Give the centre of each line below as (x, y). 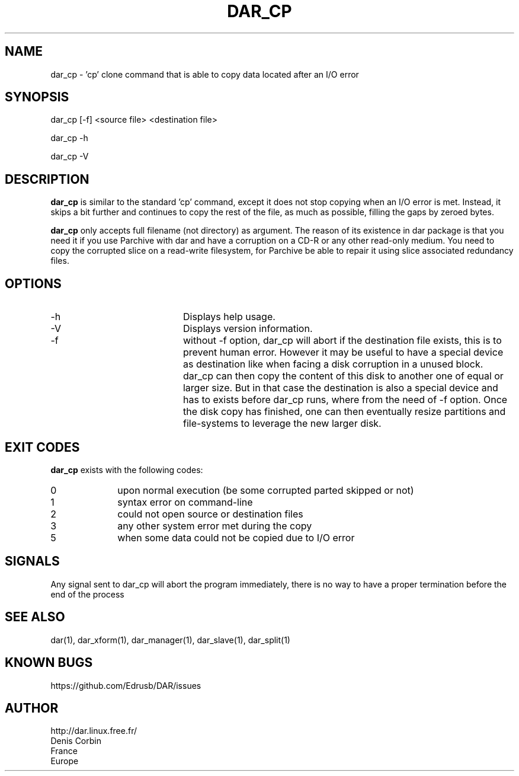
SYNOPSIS (37, 97)
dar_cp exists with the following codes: (127, 470)
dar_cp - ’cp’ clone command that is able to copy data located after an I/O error (205, 74)
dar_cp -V (70, 157)
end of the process (87, 594)
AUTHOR (32, 708)
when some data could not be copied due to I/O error (236, 537)
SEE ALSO (35, 617)
